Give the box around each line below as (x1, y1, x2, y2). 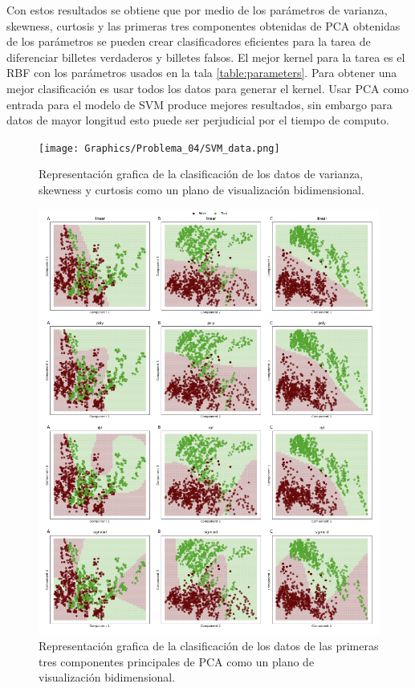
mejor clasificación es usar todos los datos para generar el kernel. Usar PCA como (6, 79, 409, 96)
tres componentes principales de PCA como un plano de (39, 653, 315, 670)
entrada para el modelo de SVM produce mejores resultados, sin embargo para (6, 96, 393, 112)
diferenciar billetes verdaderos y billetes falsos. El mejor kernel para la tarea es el (6, 48, 405, 65)
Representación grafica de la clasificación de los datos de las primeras (39, 637, 379, 654)
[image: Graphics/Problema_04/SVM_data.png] (39, 142, 280, 154)
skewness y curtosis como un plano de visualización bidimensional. (39, 181, 364, 197)
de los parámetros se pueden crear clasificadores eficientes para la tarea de (6, 33, 371, 50)
